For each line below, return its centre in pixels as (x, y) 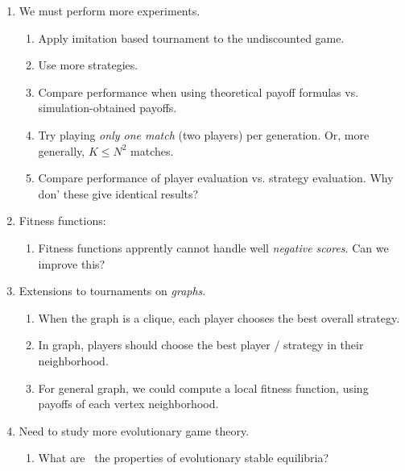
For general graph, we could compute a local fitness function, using (203, 388)
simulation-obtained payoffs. (107, 108)
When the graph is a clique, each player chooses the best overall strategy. (219, 317)
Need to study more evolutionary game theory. (134, 430)
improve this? (72, 263)
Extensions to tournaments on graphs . (112, 291)
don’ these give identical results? (118, 193)
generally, (62, 150)
